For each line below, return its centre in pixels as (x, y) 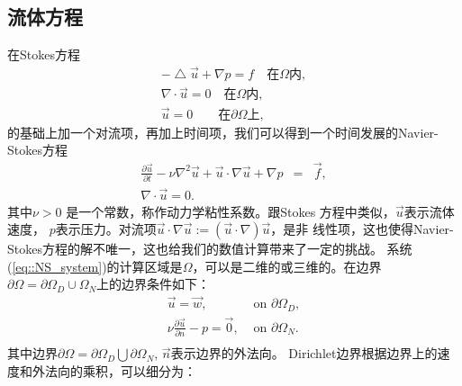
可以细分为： (158, 370)
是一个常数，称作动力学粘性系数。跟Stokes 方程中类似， (231, 211)
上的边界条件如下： (154, 284)
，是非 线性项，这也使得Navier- (362, 229)
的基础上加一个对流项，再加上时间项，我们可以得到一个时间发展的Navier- (223, 132)
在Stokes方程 (44, 54)
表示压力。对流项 (106, 229)
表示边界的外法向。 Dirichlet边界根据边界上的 (304, 353)
